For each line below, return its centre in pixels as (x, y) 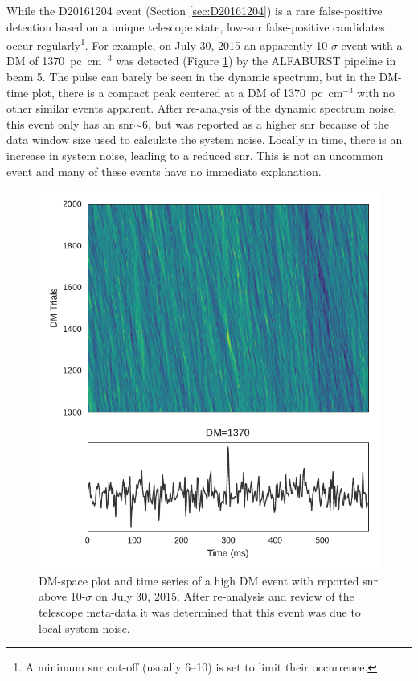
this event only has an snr (70, 123)
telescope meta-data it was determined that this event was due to (200, 612)
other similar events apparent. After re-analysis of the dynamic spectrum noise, (202, 108)
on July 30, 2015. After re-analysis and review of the (225, 596)
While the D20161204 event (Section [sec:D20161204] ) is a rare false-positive (195, 10)
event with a (372, 45)
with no (376, 92)
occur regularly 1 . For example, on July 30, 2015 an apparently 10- (169, 44)
